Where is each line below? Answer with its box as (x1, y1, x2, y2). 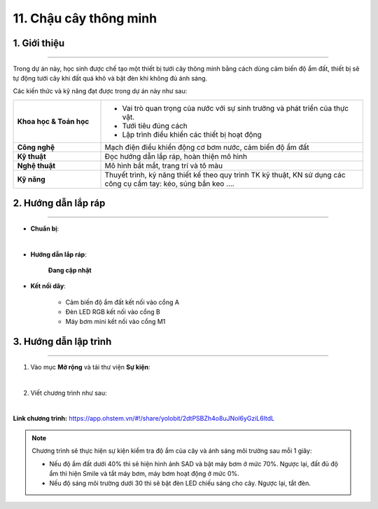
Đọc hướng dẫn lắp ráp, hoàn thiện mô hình (104, 151, 248, 161)
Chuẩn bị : (30, 224, 59, 233)
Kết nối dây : (30, 282, 66, 290)
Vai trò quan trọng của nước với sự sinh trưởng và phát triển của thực (122, 103, 349, 113)
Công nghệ (17, 142, 55, 152)
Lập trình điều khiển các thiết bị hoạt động (122, 130, 262, 140)
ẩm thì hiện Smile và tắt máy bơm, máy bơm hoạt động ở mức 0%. (49, 470, 239, 478)
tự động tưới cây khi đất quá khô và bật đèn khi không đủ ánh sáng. (13, 74, 208, 82)
